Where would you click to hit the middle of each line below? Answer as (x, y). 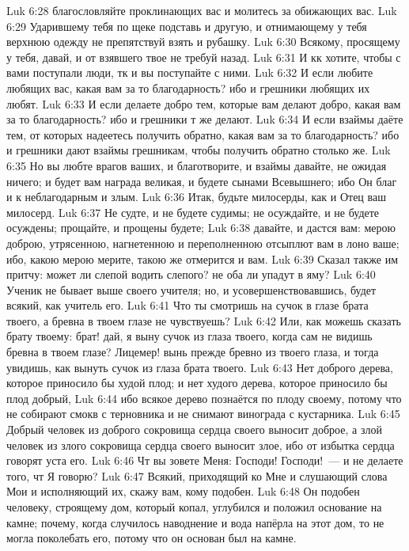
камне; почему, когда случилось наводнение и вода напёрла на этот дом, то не (195, 522)
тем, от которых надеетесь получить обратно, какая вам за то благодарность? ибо (203, 134)
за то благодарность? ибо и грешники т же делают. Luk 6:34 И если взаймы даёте (205, 119)
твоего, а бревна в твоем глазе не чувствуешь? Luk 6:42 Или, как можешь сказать (204, 320)
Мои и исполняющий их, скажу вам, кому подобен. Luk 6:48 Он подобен (183, 491)
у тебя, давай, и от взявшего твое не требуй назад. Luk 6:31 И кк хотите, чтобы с (204, 57)
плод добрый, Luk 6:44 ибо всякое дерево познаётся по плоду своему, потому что (204, 398)
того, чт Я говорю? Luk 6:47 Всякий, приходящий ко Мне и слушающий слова (197, 475)
